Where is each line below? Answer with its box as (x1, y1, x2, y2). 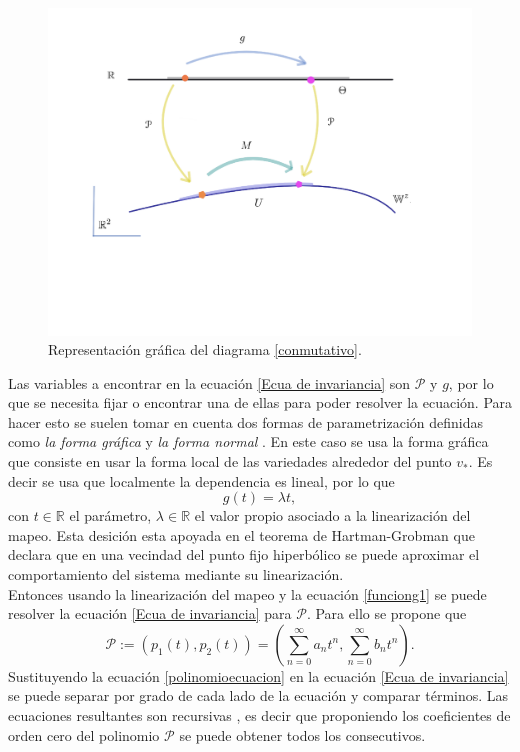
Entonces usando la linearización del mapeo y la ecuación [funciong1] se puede (8, 583, 487, 604)
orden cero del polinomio (8, 724, 160, 745)
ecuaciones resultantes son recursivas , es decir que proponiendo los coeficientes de (8, 705, 511, 726)
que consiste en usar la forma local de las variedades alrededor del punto (8, 451, 452, 472)
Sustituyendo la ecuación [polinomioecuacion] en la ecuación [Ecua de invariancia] (8, 665, 509, 686)
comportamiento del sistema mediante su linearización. (8, 564, 344, 585)
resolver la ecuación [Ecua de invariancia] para (8, 603, 292, 624)
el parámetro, (69, 505, 152, 526)
